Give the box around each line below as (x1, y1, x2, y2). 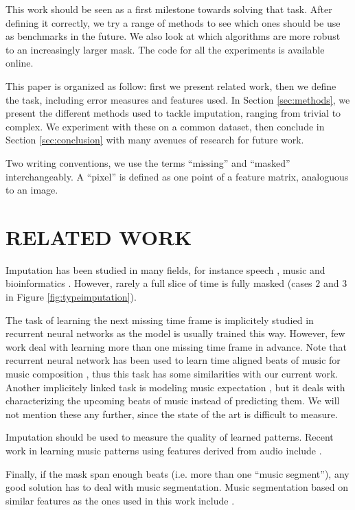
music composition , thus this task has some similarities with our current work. (5, 367, 339, 380)
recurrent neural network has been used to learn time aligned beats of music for (5, 353, 341, 367)
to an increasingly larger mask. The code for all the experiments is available (5, 42, 325, 56)
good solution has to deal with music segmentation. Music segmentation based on (5, 480, 349, 494)
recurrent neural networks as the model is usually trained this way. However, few (5, 326, 345, 340)
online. (5, 56, 34, 70)
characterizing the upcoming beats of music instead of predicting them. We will (5, 393, 340, 408)
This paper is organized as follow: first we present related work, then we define (5, 78, 336, 93)
